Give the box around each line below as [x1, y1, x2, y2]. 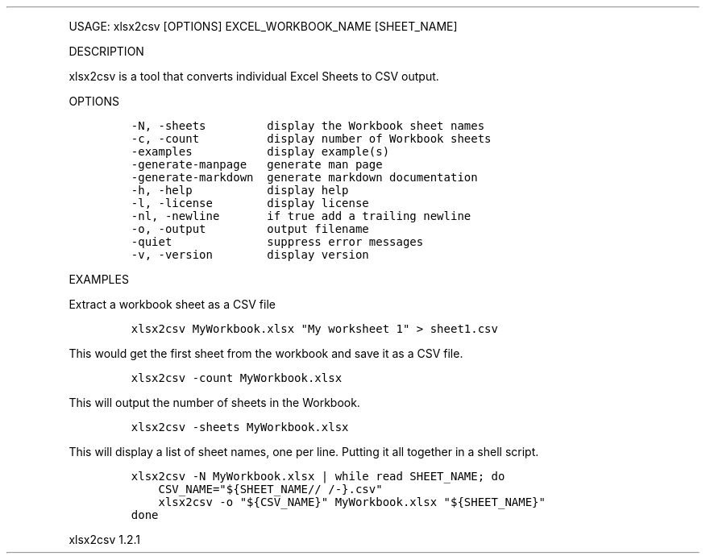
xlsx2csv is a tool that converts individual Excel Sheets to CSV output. [69, 69, 439, 83]
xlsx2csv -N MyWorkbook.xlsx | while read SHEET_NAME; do [131, 470, 505, 483]
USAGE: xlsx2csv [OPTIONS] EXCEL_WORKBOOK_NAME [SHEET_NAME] [69, 19, 458, 33]
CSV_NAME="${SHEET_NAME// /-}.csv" [158, 483, 383, 496]
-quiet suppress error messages [131, 235, 424, 248]
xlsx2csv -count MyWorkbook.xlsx [131, 371, 343, 384]
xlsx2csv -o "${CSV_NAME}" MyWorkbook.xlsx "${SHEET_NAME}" [158, 496, 546, 508]
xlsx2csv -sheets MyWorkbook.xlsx [131, 421, 349, 433]
